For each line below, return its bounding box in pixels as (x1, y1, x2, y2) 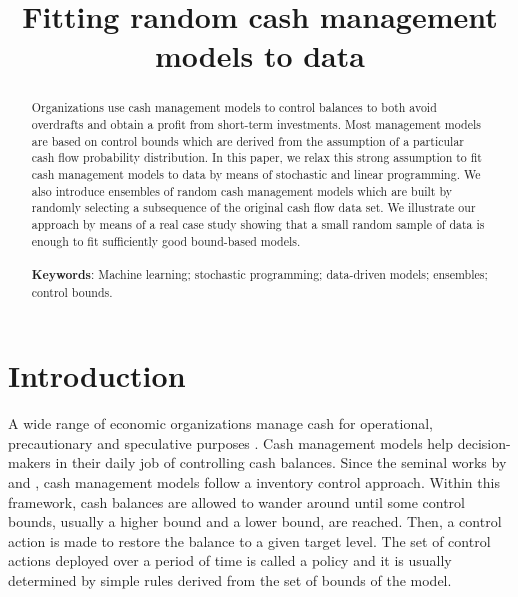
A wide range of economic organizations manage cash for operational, (8, 413, 433, 434)
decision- (457, 432, 511, 453)
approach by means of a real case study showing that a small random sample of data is (31, 215, 485, 232)
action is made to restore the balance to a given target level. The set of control (8, 530, 491, 551)
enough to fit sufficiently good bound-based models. (31, 232, 301, 249)
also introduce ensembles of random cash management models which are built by (31, 182, 452, 199)
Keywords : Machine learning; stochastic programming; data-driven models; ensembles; (31, 265, 488, 283)
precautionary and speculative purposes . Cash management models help (8, 432, 454, 453)
